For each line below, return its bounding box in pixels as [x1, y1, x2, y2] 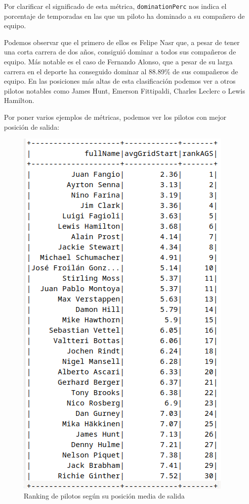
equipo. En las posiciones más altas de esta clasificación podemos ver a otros [4, 76, 236, 86]
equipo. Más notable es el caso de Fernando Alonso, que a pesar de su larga [4, 56, 233, 67]
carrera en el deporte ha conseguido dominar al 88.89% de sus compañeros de [4, 66, 238, 76]
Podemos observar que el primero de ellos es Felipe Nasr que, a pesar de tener [4, 37, 240, 47]
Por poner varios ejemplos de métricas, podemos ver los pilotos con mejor [4, 112, 227, 122]
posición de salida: [4, 121, 59, 132]
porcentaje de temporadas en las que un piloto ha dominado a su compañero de [4, 10, 245, 21]
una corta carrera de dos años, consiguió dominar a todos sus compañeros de [4, 47, 236, 57]
